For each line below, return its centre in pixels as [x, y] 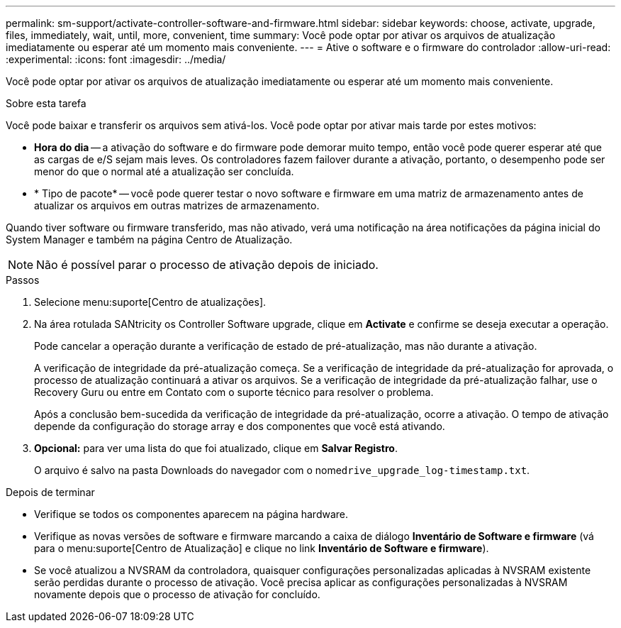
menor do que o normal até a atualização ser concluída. [164, 171]
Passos [23, 280]
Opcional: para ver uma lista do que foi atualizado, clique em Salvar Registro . [216, 448]
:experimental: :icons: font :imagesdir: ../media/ [116, 59]
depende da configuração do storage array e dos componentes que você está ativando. [240, 426]
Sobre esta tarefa [46, 103]
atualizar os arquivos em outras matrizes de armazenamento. [177, 205]
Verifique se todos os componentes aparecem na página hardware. [191, 514]
